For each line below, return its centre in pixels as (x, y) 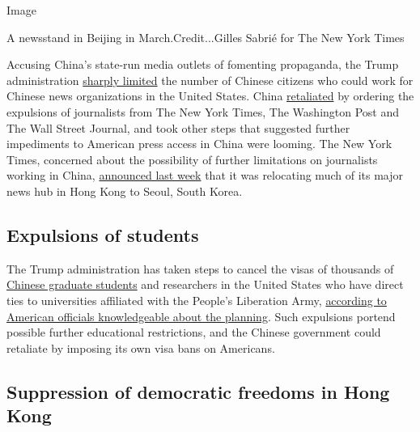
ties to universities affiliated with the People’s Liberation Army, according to (197, 300)
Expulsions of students (103, 234)
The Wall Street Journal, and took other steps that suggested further (178, 127)
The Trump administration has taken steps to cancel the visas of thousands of (200, 268)
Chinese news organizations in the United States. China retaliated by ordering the (210, 96)
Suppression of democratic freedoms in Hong (198, 391)
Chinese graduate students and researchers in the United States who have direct (205, 284)
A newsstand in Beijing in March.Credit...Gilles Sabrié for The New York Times (206, 37)
